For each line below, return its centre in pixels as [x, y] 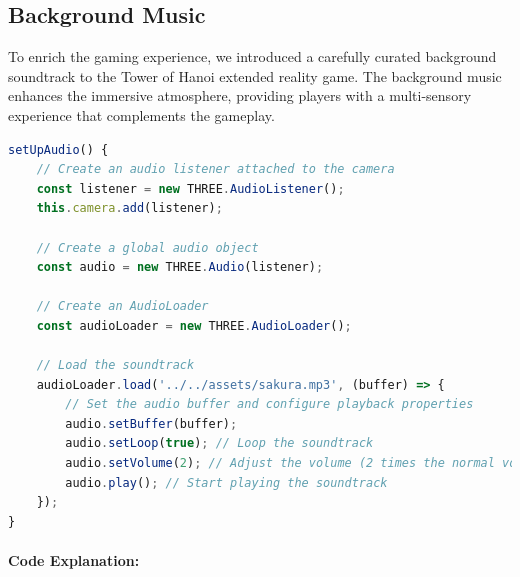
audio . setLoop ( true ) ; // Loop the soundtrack [219, 443]
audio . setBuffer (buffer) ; [151, 423]
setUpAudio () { [58, 149]
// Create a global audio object [147, 247]
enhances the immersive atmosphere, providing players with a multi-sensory [240, 95]
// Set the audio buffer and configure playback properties [269, 404]
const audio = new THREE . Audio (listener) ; [180, 267]
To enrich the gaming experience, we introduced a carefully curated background [252, 56]
